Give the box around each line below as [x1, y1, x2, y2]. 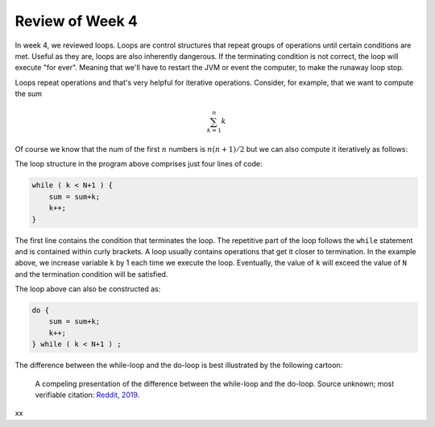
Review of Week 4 [14, 12, 139, 30]
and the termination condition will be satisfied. [14, 269, 168, 278]
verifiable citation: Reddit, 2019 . [35, 390, 140, 400]
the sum [14, 89, 42, 98]
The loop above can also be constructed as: [14, 284, 161, 294]
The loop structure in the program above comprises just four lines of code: [14, 159, 263, 169]
